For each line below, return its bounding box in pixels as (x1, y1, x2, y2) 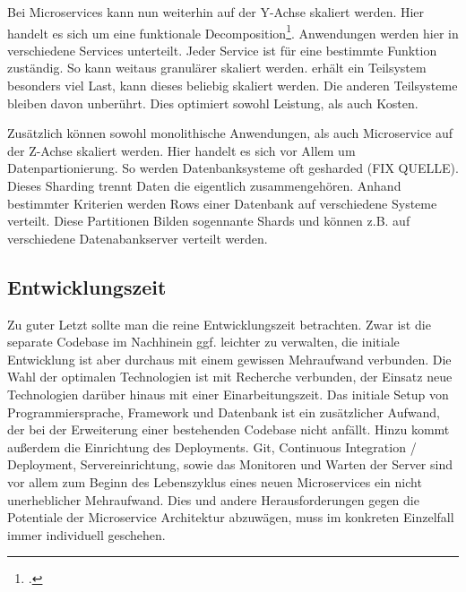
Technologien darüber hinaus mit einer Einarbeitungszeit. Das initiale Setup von (7, 384, 449, 403)
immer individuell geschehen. (7, 525, 166, 544)
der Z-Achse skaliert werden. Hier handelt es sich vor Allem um (7, 141, 356, 159)
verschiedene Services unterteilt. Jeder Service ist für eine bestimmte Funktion (7, 40, 437, 59)
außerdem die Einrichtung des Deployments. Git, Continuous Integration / (7, 437, 417, 456)
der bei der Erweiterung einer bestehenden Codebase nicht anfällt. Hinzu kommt (7, 420, 450, 439)
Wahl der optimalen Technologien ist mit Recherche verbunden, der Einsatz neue (7, 367, 453, 386)
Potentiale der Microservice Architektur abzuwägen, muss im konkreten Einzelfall (7, 508, 454, 527)
